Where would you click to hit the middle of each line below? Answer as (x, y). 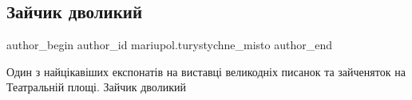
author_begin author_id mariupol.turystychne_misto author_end (170, 45)
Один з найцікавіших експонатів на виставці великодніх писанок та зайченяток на (206, 71)
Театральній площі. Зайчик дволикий (96, 87)
